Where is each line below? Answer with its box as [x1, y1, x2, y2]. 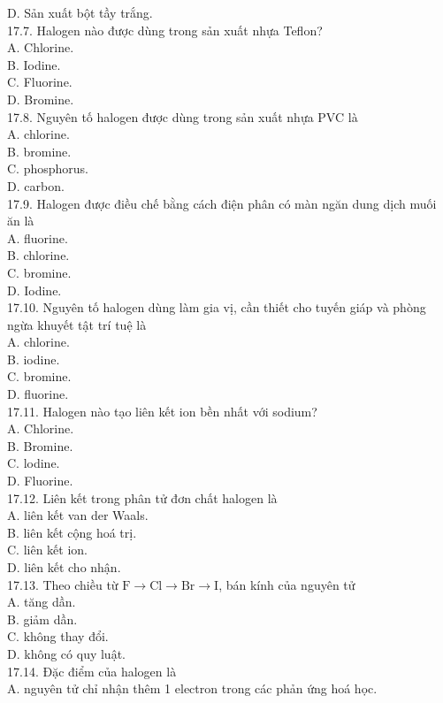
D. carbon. [7, 176, 65, 195]
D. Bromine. [7, 89, 74, 108]
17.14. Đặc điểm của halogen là [7, 661, 177, 680]
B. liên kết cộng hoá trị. [7, 523, 137, 541]
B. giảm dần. [7, 609, 78, 628]
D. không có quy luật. [7, 644, 126, 662]
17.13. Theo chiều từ [7, 575, 118, 593]
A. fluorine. [7, 228, 68, 247]
